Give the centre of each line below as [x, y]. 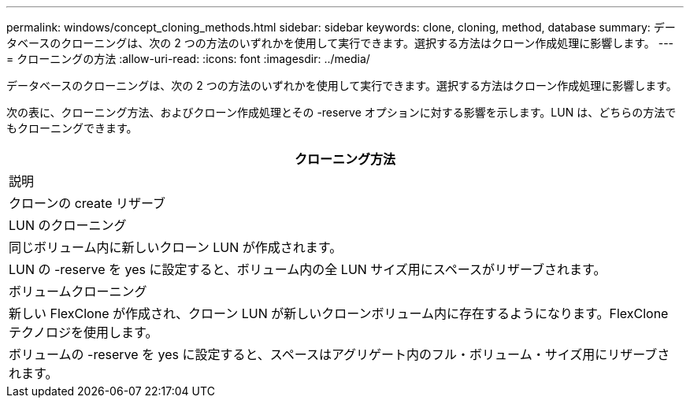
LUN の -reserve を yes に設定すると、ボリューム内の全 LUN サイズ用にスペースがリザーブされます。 [308, 269]
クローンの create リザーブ [87, 203]
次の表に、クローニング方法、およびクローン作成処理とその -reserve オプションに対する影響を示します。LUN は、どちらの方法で [341, 112]
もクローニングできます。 [72, 128]
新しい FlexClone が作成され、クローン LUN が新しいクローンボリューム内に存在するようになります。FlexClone [339, 313]
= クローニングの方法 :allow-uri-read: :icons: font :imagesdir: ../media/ [188, 59]
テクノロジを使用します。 [83, 332]
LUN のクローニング [68, 225]
